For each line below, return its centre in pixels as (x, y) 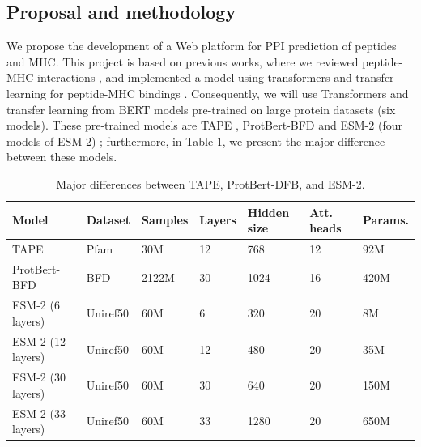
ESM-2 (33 (39, 413)
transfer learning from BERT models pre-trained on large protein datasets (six (201, 109)
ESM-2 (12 (39, 341)
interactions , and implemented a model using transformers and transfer (216, 77)
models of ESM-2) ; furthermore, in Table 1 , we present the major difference (196, 140)
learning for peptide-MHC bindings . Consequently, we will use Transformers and (208, 93)
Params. (385, 220)
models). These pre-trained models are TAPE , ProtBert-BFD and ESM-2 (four (204, 125)
